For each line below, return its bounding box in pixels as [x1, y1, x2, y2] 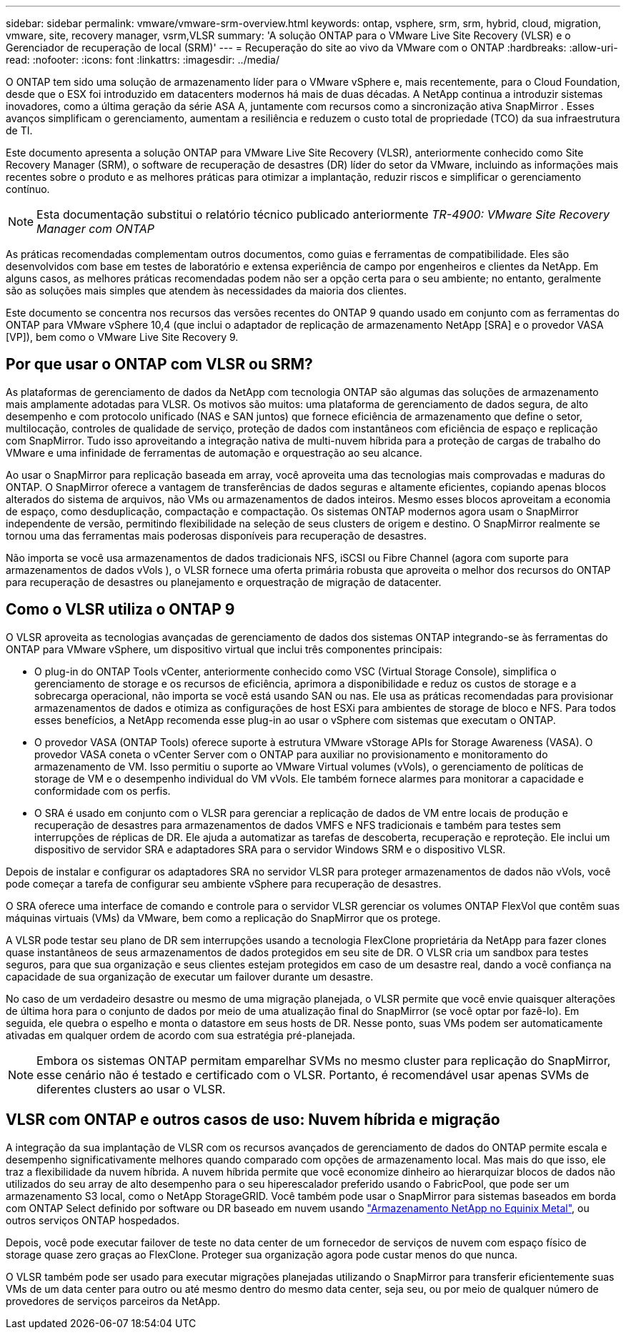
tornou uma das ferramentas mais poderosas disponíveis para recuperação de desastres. [6, 529, 427, 542]
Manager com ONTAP [36, 222, 154, 236]
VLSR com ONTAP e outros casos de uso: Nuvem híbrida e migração [6, 1111, 500, 1129]
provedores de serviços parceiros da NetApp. [6, 1294, 221, 1307]
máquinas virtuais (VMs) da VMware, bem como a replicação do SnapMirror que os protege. [6, 911, 441, 924]
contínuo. [6, 183, 50, 195]
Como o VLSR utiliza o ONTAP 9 [6, 600, 235, 619]
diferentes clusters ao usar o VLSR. [36, 1081, 226, 1096]
